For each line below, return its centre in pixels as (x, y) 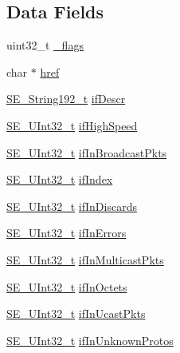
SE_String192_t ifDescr (66, 99)
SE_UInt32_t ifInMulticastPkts (85, 259)
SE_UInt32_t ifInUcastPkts (76, 313)
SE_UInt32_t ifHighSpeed (72, 125)
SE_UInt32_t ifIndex (60, 179)
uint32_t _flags (45, 45)
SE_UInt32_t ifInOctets (67, 286)
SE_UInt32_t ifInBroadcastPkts (87, 152)
